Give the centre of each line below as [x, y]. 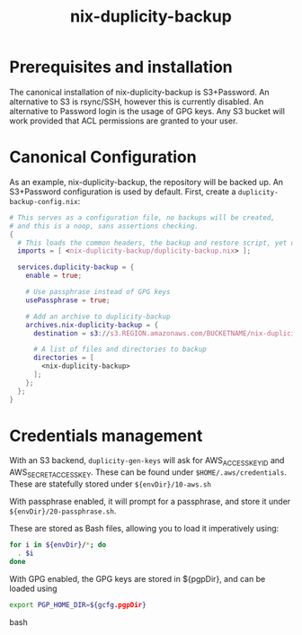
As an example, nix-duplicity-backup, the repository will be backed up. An [147, 182]
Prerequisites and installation [121, 67]
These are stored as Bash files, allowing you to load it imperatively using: [144, 529]
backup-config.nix [44, 201]
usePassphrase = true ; [68, 300]
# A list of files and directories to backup [120, 349]
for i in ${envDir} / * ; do [58, 545]
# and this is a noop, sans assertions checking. [104, 226]
